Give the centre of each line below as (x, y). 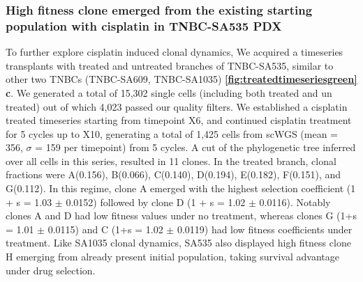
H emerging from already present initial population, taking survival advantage (172, 257)
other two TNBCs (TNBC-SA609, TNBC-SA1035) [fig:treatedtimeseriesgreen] (181, 79)
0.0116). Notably (295, 202)
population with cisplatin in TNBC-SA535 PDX (144, 25)
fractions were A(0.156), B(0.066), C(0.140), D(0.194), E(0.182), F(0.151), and (173, 174)
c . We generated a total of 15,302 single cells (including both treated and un (169, 92)
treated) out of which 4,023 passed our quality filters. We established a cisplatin (177, 106)
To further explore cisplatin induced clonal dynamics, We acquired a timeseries (175, 52)
